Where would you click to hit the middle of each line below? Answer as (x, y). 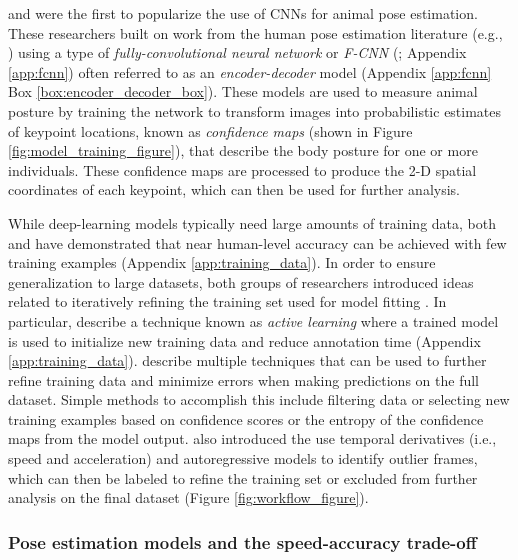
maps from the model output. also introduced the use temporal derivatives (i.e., (252, 438)
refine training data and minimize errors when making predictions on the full (243, 379)
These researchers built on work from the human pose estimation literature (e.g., (255, 32)
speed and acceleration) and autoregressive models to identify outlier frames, (243, 458)
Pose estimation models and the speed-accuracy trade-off (242, 541)
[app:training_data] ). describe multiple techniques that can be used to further (247, 360)
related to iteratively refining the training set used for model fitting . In (227, 301)
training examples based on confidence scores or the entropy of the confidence (246, 418)
